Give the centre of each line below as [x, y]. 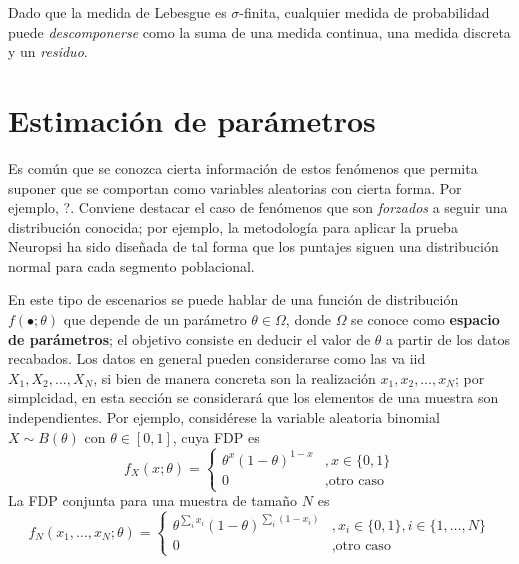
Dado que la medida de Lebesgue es [117, 12]
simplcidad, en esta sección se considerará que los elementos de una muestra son [253, 397]
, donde [308, 319]
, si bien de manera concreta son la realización [234, 377]
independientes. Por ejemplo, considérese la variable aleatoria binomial [224, 417]
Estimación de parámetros [192, 119]
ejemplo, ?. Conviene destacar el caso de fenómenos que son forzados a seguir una [258, 207]
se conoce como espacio [425, 319]
